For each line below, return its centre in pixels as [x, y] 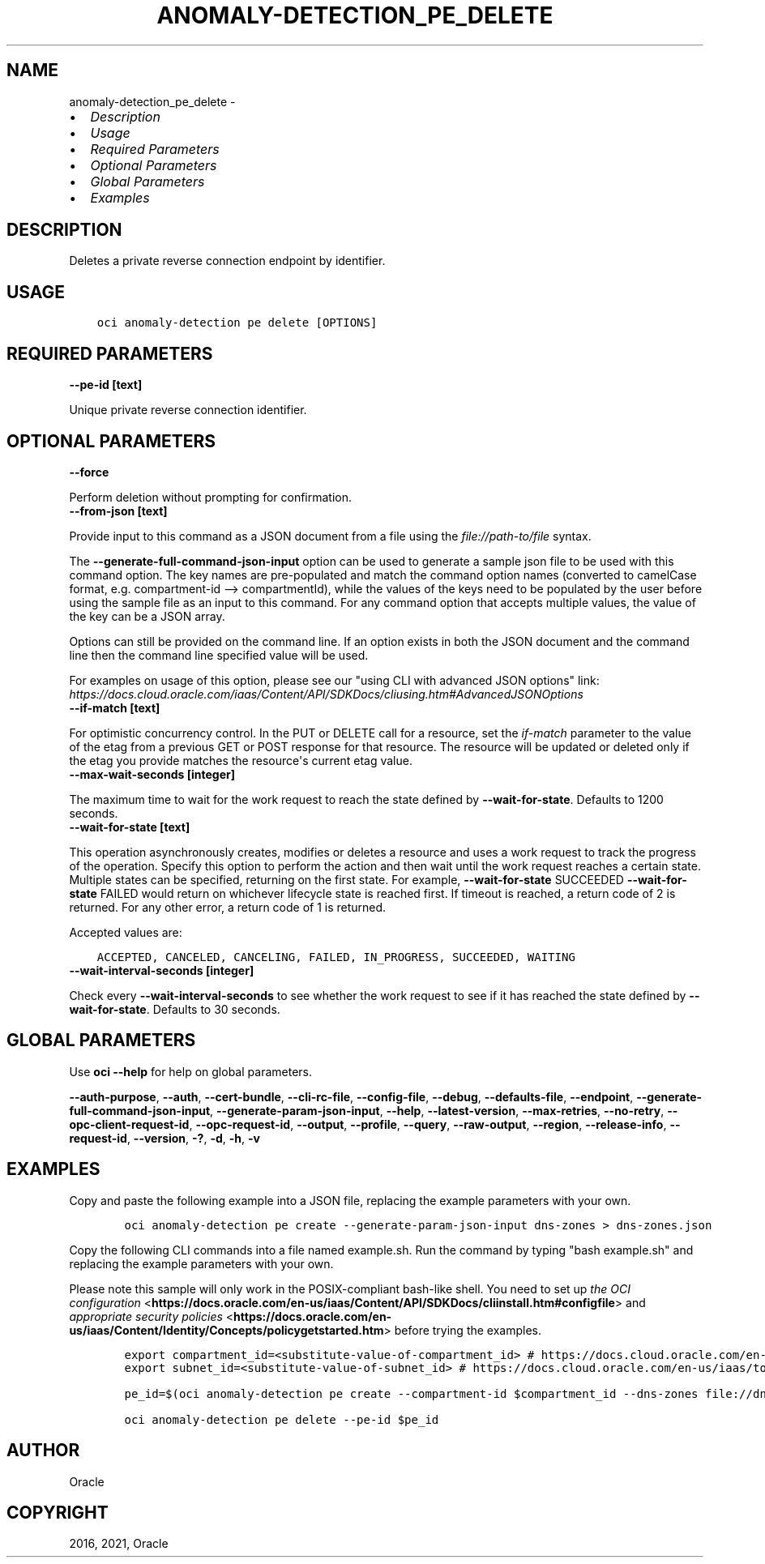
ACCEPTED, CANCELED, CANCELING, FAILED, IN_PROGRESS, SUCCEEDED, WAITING [336, 957]
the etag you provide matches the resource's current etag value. [241, 760]
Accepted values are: [126, 932]
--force [89, 472]
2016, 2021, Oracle [119, 1544]
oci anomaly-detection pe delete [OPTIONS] [237, 323]
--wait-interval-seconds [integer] [162, 970]
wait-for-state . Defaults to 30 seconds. [175, 1009]
